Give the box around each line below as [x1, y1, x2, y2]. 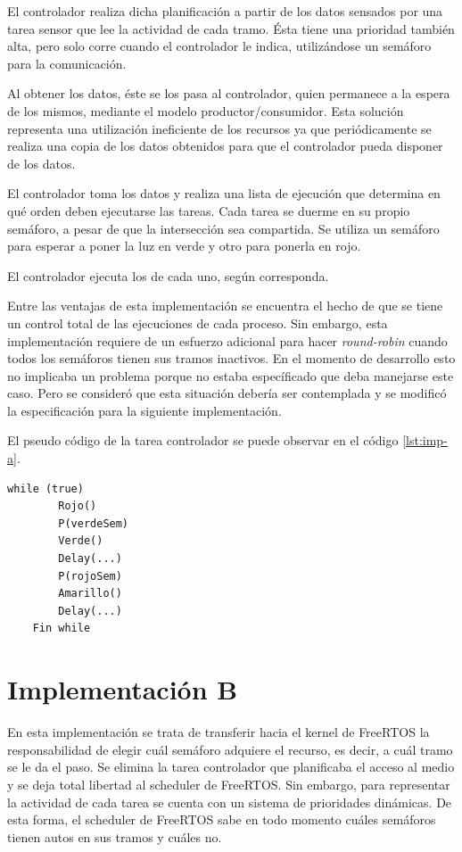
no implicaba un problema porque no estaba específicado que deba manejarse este [7, 366, 454, 385]
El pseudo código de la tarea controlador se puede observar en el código [7, 431, 399, 450]
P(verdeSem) [58, 517, 129, 530]
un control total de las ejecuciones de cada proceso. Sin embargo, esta [7, 313, 388, 332]
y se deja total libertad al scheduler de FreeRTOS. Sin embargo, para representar [7, 774, 450, 793]
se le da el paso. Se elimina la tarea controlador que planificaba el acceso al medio [7, 757, 455, 776]
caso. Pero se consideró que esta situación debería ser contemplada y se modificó [7, 384, 447, 402]
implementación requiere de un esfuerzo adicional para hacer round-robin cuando [7, 331, 448, 350]
